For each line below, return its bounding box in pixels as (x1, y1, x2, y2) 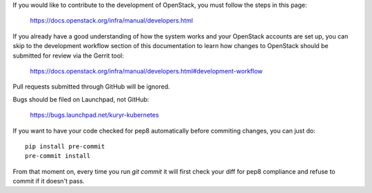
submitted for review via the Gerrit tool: (12, 52, 124, 60)
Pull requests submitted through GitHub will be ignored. (12, 82, 170, 91)
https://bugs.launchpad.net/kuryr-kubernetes (30, 111, 159, 120)
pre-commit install (25, 152, 91, 160)
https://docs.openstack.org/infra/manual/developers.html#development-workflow (30, 67, 263, 75)
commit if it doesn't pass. (12, 177, 85, 185)
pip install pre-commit (25, 142, 105, 150)
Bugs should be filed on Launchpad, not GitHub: (12, 95, 149, 103)
